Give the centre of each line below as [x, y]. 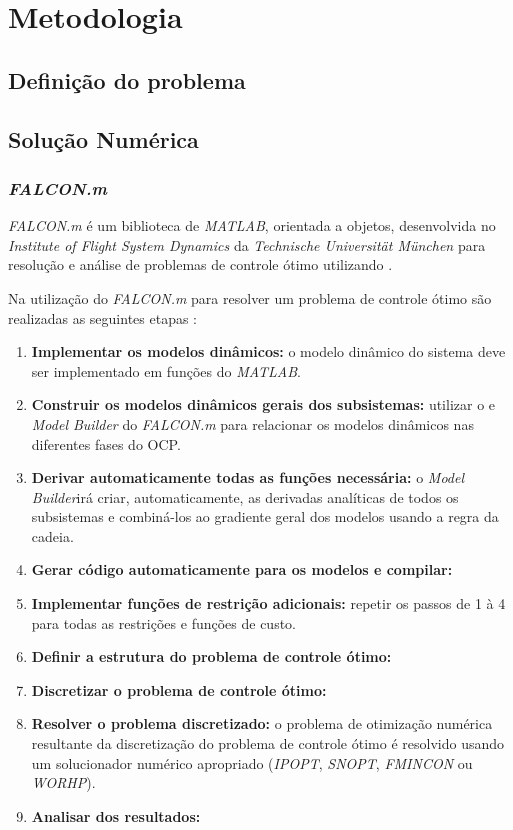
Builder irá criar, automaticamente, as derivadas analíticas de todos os [245, 496]
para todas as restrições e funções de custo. [164, 622]
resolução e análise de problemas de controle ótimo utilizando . [200, 264]
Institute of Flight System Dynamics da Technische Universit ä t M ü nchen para [247, 244]
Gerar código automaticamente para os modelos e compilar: [242, 569]
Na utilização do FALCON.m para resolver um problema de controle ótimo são [250, 297]
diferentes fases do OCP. [106, 443]
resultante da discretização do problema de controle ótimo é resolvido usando [268, 743]
